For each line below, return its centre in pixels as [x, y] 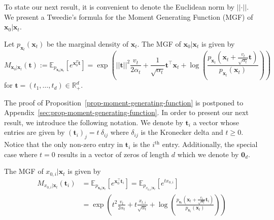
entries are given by [35, 132]
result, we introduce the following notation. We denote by [94, 122]
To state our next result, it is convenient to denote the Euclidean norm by [119, 7]
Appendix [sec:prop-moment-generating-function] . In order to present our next [126, 112]
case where [21, 154]
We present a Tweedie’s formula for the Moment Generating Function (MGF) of [129, 16]
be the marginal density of [88, 43]
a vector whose [216, 122]
